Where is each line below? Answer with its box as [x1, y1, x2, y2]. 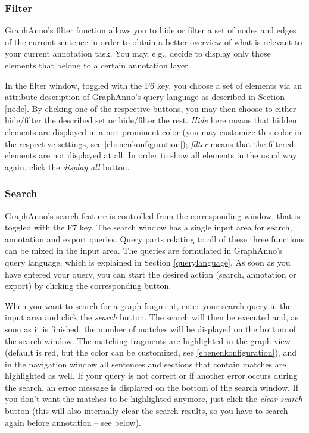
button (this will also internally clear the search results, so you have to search [5, 404, 288, 417]
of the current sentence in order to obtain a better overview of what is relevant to [5, 35, 302, 48]
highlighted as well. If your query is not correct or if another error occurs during [5, 369, 298, 382]
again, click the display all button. [5, 160, 130, 173]
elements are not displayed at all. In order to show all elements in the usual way [5, 149, 297, 161]
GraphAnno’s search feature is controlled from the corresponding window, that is [5, 209, 301, 222]
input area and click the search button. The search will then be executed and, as [5, 311, 299, 323]
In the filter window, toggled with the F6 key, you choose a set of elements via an [5, 79, 302, 91]
